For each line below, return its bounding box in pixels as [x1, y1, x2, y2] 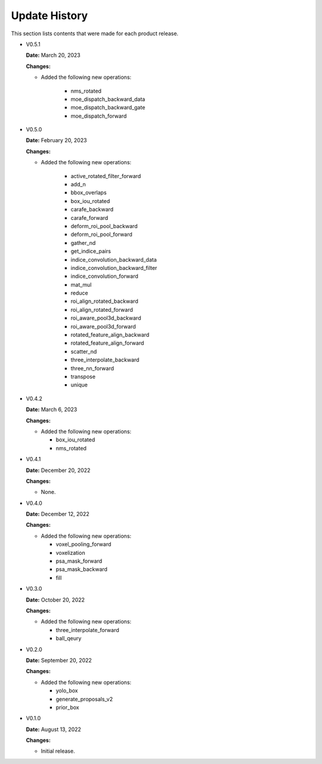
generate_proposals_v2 [55, 695, 113, 702]
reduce [70, 290, 89, 297]
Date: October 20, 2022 [26, 596, 85, 603]
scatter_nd [70, 348, 97, 355]
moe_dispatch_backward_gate [70, 104, 145, 111]
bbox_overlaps [70, 189, 107, 197]
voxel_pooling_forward [55, 541, 112, 548]
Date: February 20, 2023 [26, 137, 87, 144]
